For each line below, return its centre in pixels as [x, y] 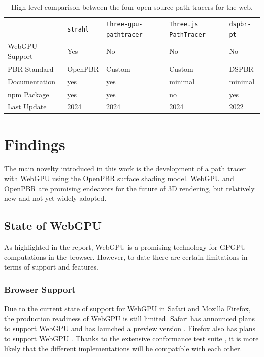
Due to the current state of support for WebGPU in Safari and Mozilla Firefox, [127, 308]
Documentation [31, 81]
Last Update [27, 107]
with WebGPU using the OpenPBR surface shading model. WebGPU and [119, 178]
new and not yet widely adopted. [55, 198]
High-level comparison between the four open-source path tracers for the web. [132, 7]
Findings [35, 144]
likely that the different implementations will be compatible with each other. [123, 348]
